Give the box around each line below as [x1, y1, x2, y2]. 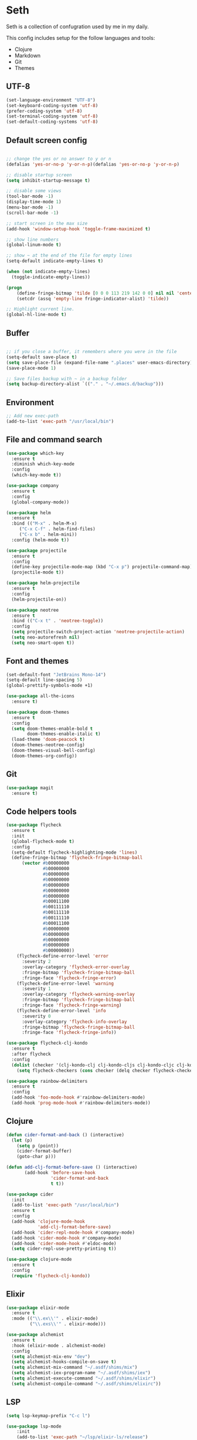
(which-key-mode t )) [11, 472, 62, 478]
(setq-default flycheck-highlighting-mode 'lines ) [11, 850, 138, 855]
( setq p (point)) [16, 1143, 59, 1149]
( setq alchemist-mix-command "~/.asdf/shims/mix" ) [11, 1364, 138, 1371]
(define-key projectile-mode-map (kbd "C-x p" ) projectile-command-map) [11, 564, 193, 570]
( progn [6, 284, 22, 291]
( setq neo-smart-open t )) [11, 640, 75, 646]
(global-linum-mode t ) [6, 242, 62, 248]
